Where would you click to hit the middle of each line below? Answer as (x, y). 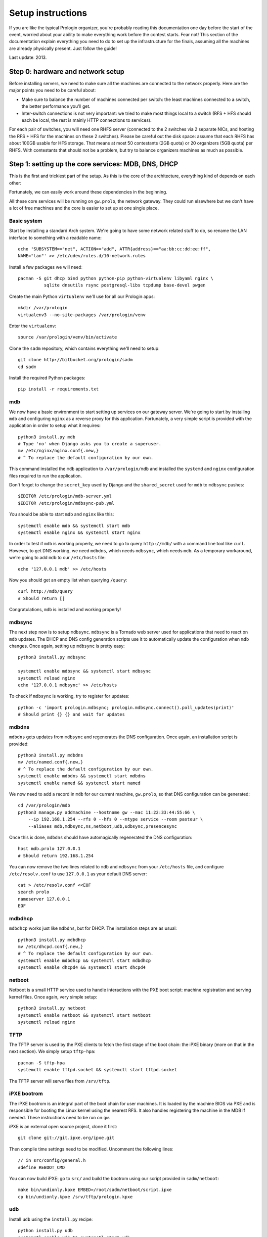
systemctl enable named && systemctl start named (79, 783)
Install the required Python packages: (47, 378)
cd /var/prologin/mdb (44, 806)
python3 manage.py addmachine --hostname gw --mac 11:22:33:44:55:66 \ (107, 812)
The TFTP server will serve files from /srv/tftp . (60, 1081)
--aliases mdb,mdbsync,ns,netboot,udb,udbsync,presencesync (103, 826)
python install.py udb (45, 1231)
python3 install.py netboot (52, 1008)
